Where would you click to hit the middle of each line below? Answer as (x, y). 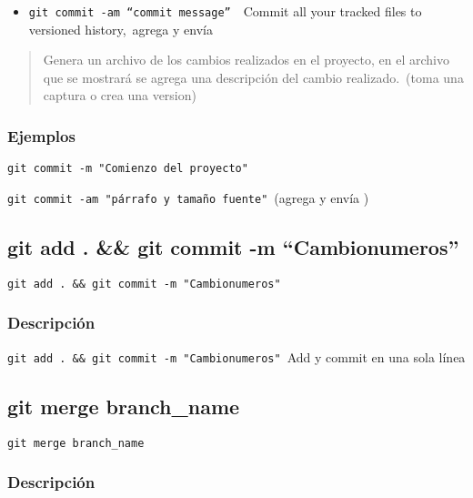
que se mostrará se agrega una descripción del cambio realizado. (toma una (253, 77)
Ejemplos (41, 135)
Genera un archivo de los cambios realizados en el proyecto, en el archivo (246, 60)
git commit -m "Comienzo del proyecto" (128, 169)
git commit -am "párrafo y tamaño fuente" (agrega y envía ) (188, 197)
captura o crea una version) (120, 95)
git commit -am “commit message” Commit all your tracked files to (225, 11)
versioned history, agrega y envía (121, 29)
